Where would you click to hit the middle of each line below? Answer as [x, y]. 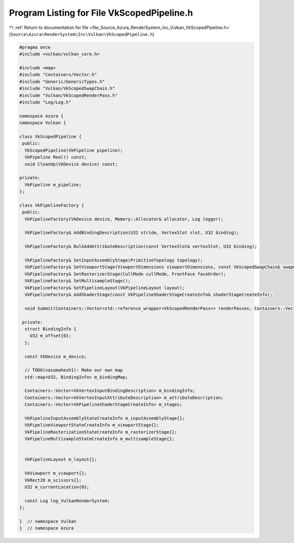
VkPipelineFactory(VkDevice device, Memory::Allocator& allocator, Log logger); [124, 219]
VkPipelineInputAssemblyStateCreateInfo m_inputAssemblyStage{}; [105, 418]
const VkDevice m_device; [56, 356]
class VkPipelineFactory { [52, 205]
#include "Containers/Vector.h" [58, 75]
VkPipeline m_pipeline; [53, 185]
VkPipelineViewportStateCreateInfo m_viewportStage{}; [92, 425]
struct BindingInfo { [51, 329]
